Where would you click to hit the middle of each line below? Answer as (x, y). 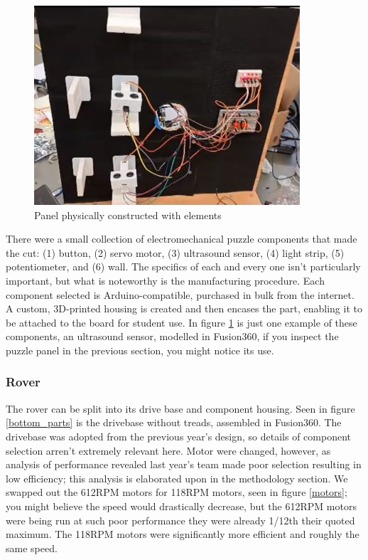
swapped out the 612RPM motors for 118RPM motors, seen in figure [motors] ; (177, 492)
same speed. (32, 548)
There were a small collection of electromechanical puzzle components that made (182, 239)
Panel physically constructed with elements (128, 215)
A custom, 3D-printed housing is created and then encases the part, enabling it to (184, 308)
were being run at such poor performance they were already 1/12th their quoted (180, 520)
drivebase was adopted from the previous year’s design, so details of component (179, 436)
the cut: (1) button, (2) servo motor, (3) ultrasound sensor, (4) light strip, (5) (175, 252)
